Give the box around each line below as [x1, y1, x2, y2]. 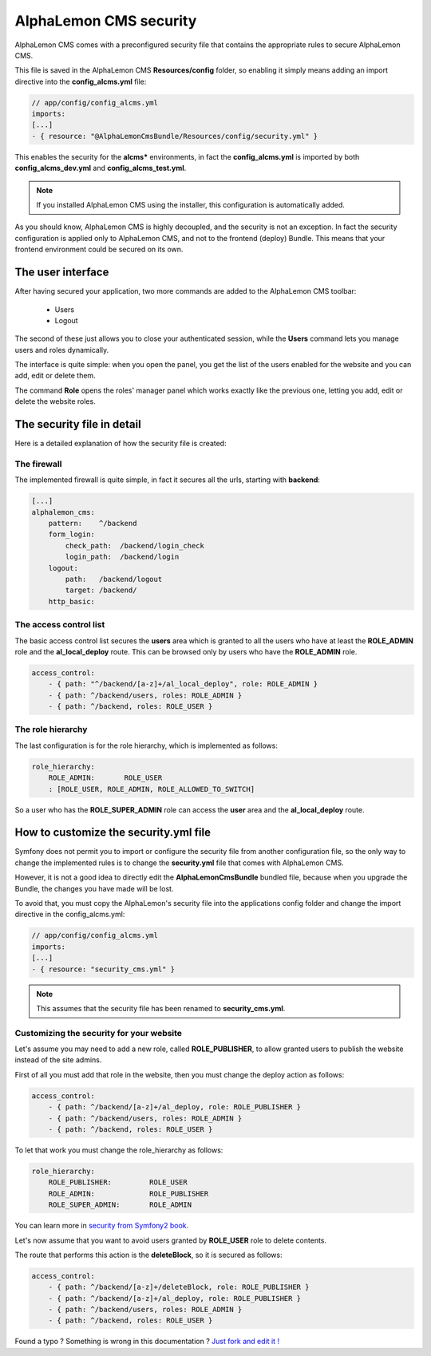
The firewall [14, 458, 62, 469]
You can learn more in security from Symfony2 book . [14, 1221, 189, 1231]
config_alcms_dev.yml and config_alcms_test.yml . [14, 164, 187, 173]
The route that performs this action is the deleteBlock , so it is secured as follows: [14, 1250, 283, 1259]
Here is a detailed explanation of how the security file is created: [14, 439, 227, 449]
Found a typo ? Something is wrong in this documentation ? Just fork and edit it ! [14, 1337, 279, 1346]
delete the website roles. [14, 397, 96, 406]
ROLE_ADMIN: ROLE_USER [48, 773, 163, 782]
